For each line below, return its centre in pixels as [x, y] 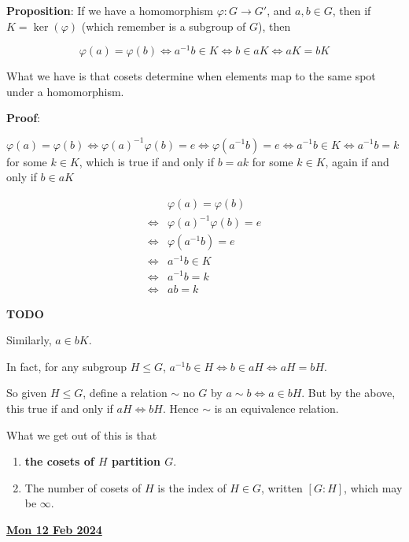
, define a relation [125, 393]
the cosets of [59, 461]
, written [282, 487]
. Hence [181, 408]
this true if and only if [60, 408]
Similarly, [29, 340]
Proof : [24, 118]
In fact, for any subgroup [67, 366]
